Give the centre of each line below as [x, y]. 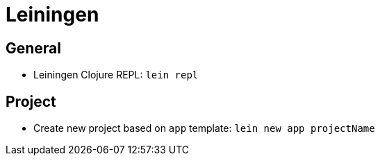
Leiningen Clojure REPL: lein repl [116, 75]
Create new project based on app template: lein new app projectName [204, 128]
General [34, 48]
